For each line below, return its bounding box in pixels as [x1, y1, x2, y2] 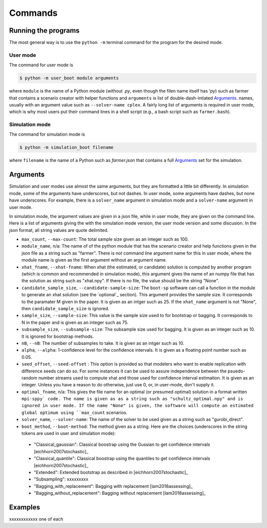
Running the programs [9, 26, 80, 35]
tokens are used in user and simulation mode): [21, 430, 116, 436]
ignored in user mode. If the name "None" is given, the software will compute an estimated [21, 403, 254, 409]
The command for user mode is [9, 62, 74, 68]
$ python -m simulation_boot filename [19, 145, 114, 151]
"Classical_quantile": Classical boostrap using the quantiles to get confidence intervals [34, 456, 210, 462]
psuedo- [227, 368, 245, 374]
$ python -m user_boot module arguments [19, 75, 119, 81]
